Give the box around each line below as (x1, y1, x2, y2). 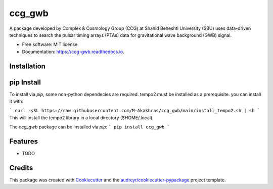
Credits (9, 163, 33, 172)
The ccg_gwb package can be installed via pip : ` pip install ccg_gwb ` (9, 124, 170, 130)
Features (9, 137, 38, 146)
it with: (9, 99, 24, 105)
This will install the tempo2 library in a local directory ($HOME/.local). (9, 114, 154, 121)
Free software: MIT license (22, 41, 78, 48)
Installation (9, 62, 45, 70)
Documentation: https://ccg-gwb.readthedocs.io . (22, 49, 125, 55)
